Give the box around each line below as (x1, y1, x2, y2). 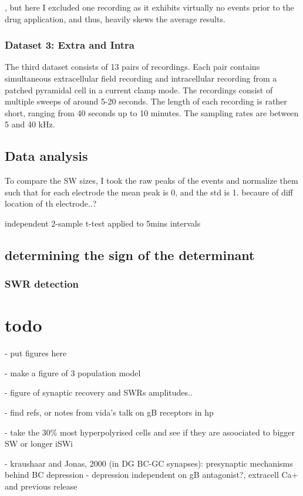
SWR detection (5, 276, 79, 291)
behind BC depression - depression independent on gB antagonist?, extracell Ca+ (5, 468, 298, 481)
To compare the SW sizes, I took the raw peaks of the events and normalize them (5, 174, 298, 187)
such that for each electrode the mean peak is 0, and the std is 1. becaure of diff (5, 185, 293, 198)
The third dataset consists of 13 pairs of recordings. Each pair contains (5, 60, 260, 73)
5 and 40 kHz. (5, 118, 55, 130)
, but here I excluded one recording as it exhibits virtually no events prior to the (5, 1, 294, 13)
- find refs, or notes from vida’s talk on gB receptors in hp (5, 406, 214, 419)
